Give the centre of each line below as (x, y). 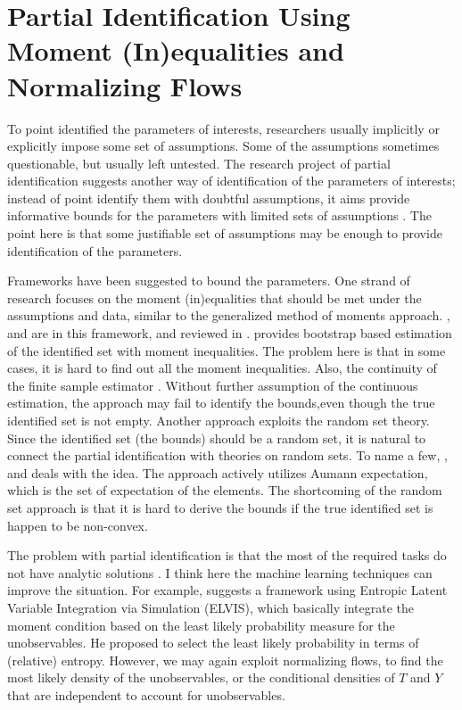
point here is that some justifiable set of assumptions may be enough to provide (225, 233)
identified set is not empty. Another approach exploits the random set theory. (219, 420)
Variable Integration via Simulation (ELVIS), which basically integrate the (211, 607)
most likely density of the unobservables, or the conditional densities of (201, 677)
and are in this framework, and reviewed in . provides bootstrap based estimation (230, 333)
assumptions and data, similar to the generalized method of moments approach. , (229, 315)
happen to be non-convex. (78, 525)
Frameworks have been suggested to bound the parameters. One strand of (209, 281)
